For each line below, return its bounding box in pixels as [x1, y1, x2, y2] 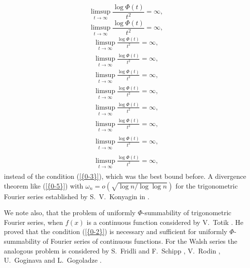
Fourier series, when [4, 217, 63, 227]
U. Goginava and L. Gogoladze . [4, 255, 102, 265]
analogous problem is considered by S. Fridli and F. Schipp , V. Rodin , [4, 245, 220, 255]
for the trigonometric [175, 180, 238, 190]
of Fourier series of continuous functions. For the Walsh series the [43, 236, 237, 246]
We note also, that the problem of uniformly [4, 207, 136, 218]
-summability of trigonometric [142, 207, 232, 218]
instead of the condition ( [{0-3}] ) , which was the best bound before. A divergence [4, 171, 246, 181]
